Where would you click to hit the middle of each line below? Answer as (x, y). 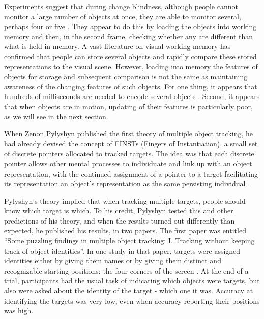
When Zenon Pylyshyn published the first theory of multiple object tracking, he (129, 133)
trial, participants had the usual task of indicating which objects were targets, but (132, 280)
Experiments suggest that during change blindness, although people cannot (121, 6)
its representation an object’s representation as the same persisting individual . (127, 183)
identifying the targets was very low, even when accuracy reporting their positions (132, 300)
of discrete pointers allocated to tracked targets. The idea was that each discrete (129, 153)
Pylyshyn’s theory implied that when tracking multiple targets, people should (125, 200)
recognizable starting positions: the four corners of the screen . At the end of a (126, 270)
